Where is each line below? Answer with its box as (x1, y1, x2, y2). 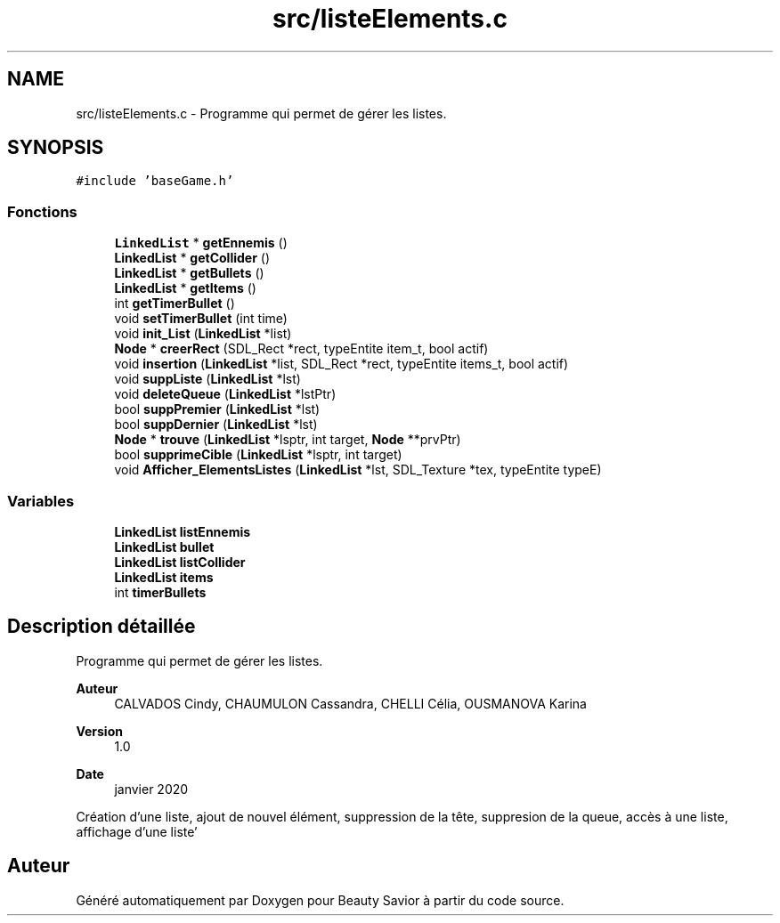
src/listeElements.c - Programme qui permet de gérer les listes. (76, 105, 447, 121)
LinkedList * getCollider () (114, 250, 271, 266)
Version (76, 723, 123, 739)
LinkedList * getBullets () (114, 265, 264, 281)
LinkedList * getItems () (114, 280, 256, 296)
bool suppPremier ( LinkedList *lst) (114, 401, 321, 417)
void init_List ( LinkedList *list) (114, 326, 292, 342)
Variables (7, 491, 75, 510)
